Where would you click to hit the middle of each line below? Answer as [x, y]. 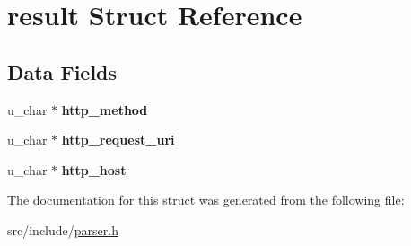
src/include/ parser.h [63, 229]
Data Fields [62, 71]
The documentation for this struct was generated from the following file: [206, 200]
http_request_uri [118, 140]
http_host [94, 169]
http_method [105, 109]
